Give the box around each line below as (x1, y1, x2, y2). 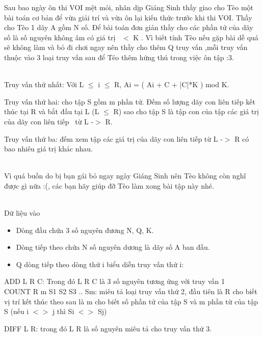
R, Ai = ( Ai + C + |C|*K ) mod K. (114, 79, 229, 90)
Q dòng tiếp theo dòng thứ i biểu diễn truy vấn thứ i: (16, 258, 184, 269)
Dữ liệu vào (4, 208, 40, 218)
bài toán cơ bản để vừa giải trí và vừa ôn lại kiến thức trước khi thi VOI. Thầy (4, 12, 252, 22)
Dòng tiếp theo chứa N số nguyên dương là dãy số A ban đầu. (16, 242, 210, 252)
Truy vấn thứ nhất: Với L (4, 79, 84, 90)
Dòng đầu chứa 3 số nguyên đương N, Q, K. (16, 224, 154, 235)
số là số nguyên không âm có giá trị (4, 32, 116, 42)
